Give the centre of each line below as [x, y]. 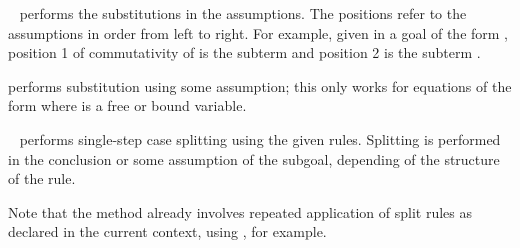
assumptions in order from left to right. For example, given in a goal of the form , [258, 32]
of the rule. [42, 178]
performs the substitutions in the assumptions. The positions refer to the [243, 13]
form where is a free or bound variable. [127, 105]
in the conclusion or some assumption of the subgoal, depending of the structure [254, 158]
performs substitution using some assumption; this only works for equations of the [260, 85]
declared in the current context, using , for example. [167, 231]
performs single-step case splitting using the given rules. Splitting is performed [260, 138]
